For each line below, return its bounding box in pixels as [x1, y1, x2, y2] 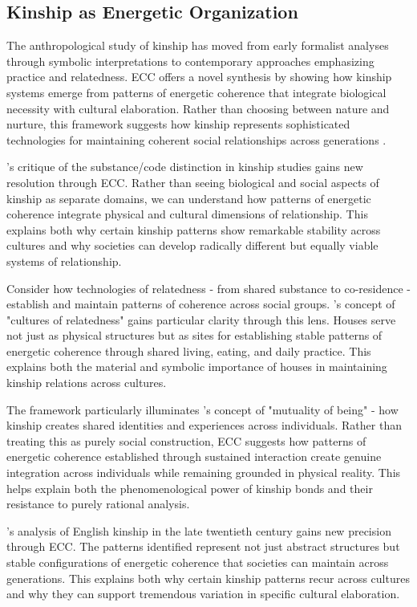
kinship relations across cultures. [6, 374, 167, 391]
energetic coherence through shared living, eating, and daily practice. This [6, 342, 371, 359]
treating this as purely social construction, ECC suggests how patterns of [6, 432, 366, 449]
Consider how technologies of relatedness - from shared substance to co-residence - [6, 279, 411, 296]
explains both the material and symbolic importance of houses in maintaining [6, 358, 387, 375]
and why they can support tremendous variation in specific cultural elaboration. [6, 585, 400, 602]
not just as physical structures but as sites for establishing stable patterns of [6, 327, 383, 344]
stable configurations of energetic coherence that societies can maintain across [6, 554, 389, 571]
